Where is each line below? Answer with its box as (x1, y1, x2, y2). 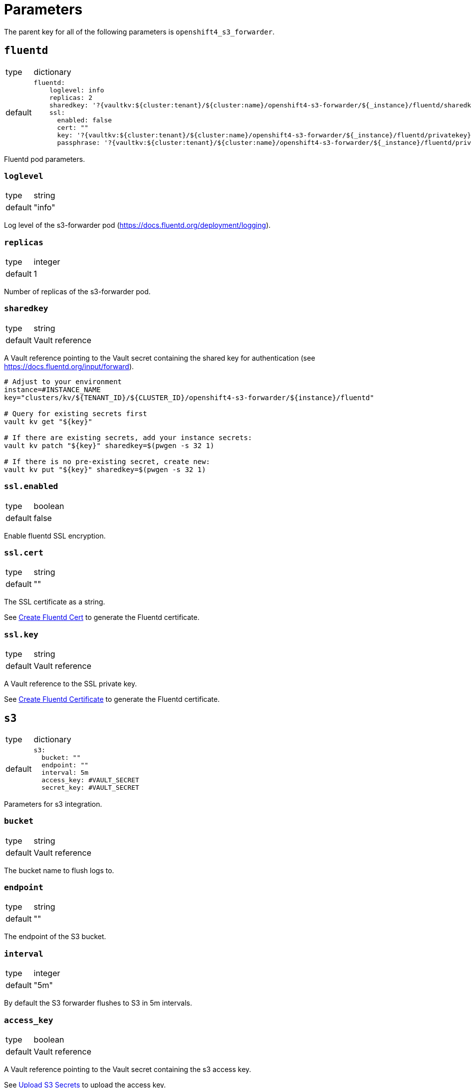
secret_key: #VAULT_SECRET (41, 783, 139, 791)
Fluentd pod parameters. (4, 154, 85, 163)
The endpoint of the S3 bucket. (4, 932, 106, 941)
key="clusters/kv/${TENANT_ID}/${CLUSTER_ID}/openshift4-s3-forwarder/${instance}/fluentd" (4, 393, 374, 402)
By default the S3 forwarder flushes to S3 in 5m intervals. (4, 999, 192, 1008)
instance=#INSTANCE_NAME (4, 385, 101, 394)
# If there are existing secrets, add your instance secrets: (4, 433, 252, 442)
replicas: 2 (49, 93, 92, 101)
